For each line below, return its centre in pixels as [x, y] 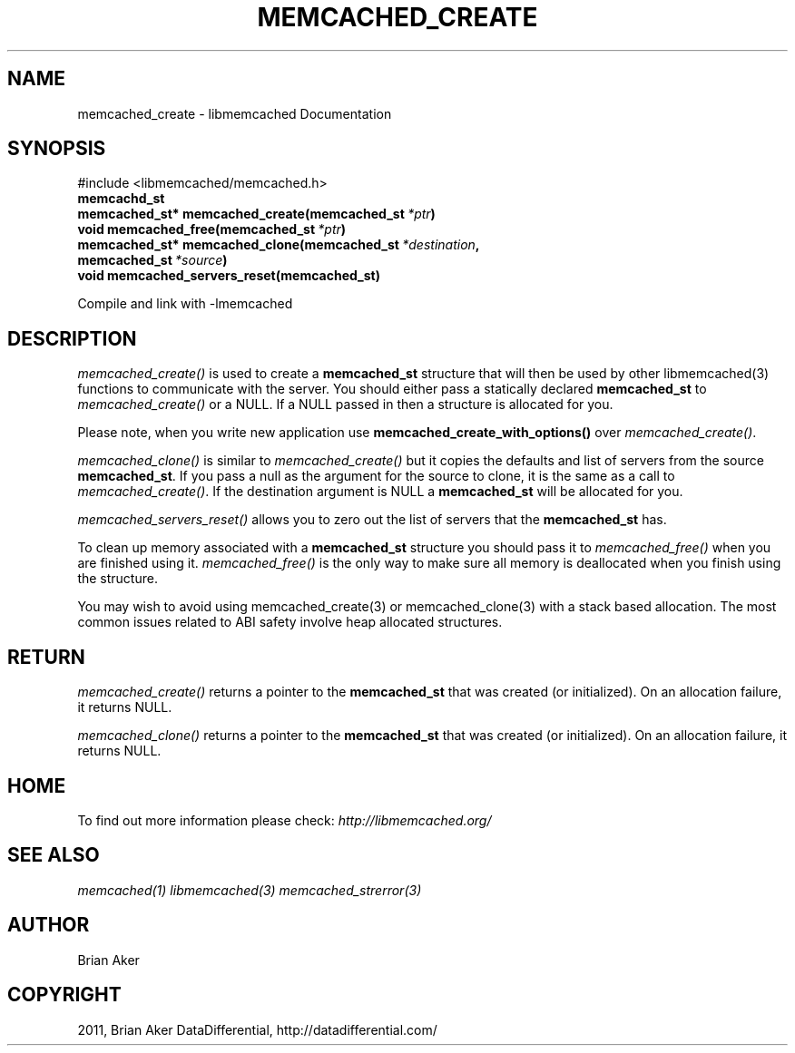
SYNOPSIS [57, 149]
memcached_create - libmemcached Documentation [235, 113]
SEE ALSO [54, 855]
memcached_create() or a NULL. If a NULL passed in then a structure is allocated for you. [345, 405]
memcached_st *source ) [152, 260]
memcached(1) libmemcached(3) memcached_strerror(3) [250, 890]
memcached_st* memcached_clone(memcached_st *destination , [279, 245]
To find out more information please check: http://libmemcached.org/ [285, 820]
